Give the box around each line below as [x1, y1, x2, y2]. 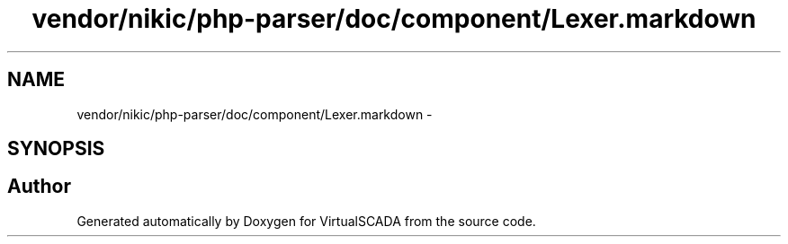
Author [7, 175, 71, 198]
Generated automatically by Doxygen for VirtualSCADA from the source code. [76, 213, 536, 229]
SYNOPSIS [7, 137, 105, 161]
